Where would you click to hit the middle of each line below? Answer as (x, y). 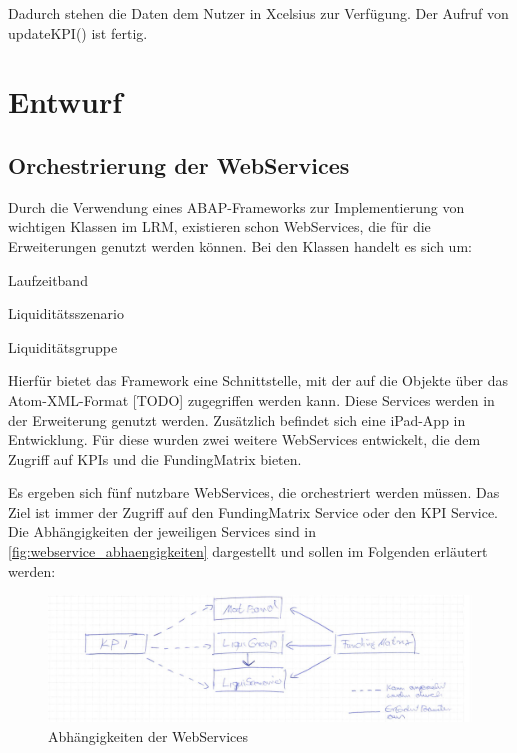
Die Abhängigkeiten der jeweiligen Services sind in (162, 531)
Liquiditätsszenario (66, 313)
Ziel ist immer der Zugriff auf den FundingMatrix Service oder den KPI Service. (253, 511)
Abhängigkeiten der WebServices (148, 735)
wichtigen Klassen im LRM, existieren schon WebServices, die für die (219, 226)
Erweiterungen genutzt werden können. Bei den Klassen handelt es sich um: (240, 245)
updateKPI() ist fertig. (78, 32)
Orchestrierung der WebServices (179, 164)
